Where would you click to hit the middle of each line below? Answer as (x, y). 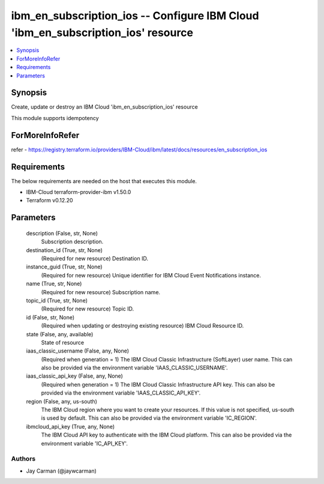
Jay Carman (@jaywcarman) (61, 471)
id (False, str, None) (50, 317)
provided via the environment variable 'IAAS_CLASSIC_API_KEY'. (121, 393)
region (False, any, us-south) (61, 401)
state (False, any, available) (60, 334)
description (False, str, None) (62, 233)
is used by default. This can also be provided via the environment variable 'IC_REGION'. (149, 418)
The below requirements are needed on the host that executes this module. (104, 181)
